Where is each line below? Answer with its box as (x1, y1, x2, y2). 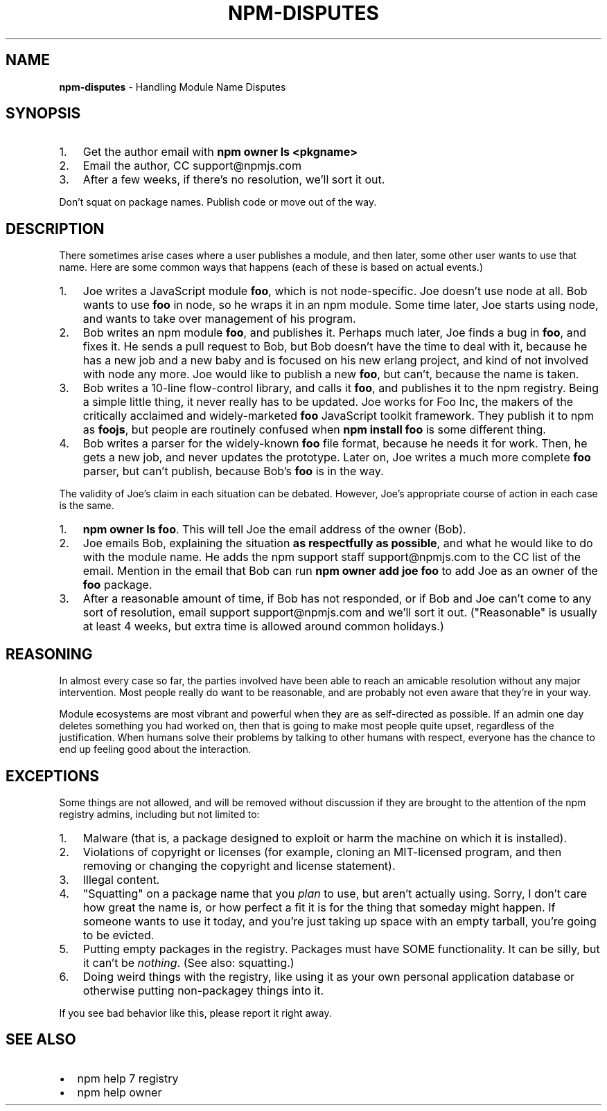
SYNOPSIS (6, 105, 81, 123)
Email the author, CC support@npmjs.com (82, 159, 301, 173)
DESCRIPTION (6, 220, 105, 238)
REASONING (6, 645, 93, 663)
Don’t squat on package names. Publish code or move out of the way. (59, 196, 377, 208)
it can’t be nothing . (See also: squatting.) (82, 955, 294, 970)
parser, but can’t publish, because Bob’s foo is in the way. (82, 464, 384, 479)
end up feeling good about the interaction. (59, 743, 252, 756)
